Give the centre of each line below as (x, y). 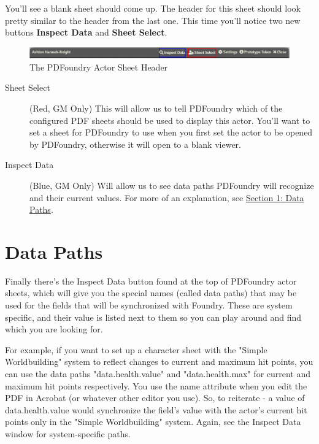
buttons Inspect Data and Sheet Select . (86, 32)
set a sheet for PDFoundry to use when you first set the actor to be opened (171, 132)
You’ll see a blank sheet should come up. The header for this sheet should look (153, 8)
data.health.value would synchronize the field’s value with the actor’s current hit (156, 409)
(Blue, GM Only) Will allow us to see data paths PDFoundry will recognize (172, 185)
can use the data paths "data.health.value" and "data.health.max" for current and (158, 374)
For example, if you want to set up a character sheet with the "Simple (136, 349)
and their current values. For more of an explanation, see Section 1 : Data (167, 197)
